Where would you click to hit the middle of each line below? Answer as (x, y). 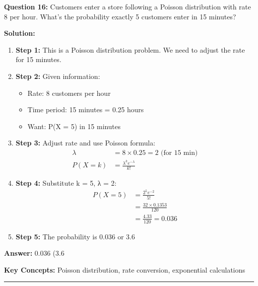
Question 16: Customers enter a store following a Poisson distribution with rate (128, 6)
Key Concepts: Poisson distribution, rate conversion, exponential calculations (125, 269)
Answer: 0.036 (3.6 (34, 253)
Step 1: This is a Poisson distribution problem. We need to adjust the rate (130, 49)
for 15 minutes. (38, 59)
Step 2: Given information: (58, 76)
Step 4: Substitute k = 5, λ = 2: (66, 182)
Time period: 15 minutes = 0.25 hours (86, 109)
